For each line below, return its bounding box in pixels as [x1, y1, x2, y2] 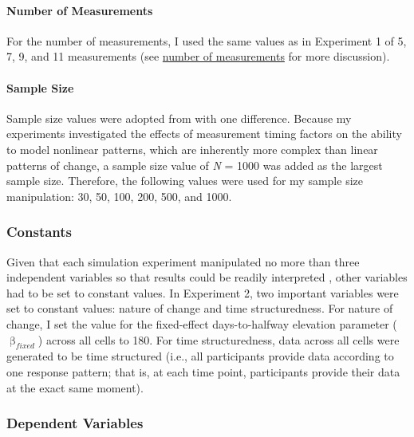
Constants [6, 222, 73, 242]
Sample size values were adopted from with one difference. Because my [6, 109, 352, 126]
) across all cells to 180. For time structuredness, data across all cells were [37, 331, 400, 348]
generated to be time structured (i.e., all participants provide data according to [6, 348, 394, 364]
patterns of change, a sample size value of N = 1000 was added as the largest [6, 156, 383, 173]
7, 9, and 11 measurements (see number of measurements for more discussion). [6, 48, 390, 65]
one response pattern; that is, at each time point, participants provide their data [6, 363, 400, 380]
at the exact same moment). [6, 379, 144, 396]
